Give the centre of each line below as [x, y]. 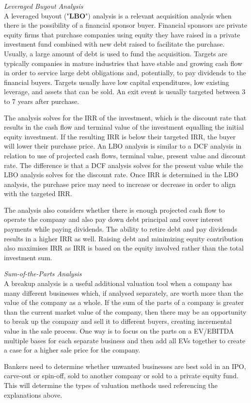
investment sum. [28, 257]
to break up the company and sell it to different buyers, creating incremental [118, 321]
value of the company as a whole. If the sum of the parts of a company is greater [124, 302]
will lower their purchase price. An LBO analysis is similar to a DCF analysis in [123, 146]
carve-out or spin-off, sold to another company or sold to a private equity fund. [121, 376]
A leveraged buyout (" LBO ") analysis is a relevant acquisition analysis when [118, 15]
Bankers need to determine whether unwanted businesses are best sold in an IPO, [125, 366]
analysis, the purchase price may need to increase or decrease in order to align [120, 184]
